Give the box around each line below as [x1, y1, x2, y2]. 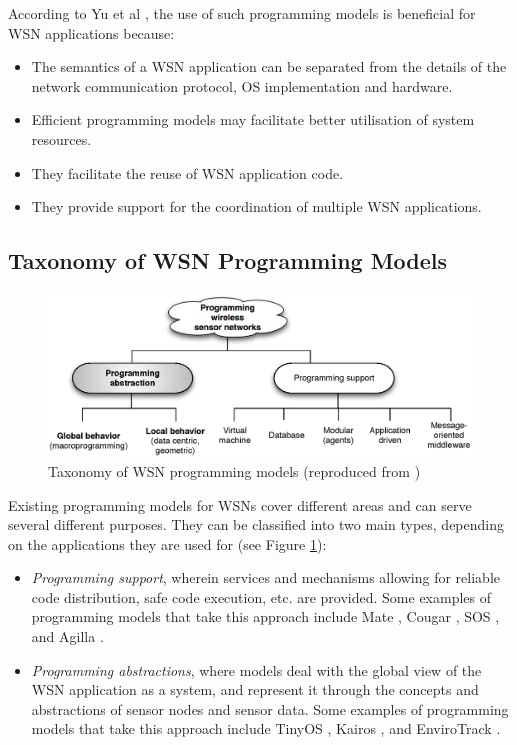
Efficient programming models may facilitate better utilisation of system [31, 109, 475, 130]
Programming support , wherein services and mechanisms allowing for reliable [31, 567, 500, 588]
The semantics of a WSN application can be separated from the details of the [31, 56, 507, 77]
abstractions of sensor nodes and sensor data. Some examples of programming [31, 698, 509, 719]
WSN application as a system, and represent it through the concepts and [31, 679, 479, 700]
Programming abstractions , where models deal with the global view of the [31, 659, 482, 680]
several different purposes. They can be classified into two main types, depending [8, 514, 505, 535]
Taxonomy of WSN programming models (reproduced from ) [48, 460, 421, 481]
